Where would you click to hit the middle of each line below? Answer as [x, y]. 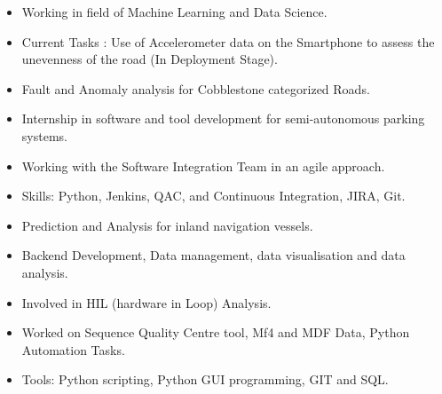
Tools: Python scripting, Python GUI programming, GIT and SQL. [205, 379]
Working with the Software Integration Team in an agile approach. [203, 165]
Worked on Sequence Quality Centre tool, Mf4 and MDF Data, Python [216, 332]
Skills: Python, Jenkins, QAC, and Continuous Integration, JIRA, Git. [213, 196]
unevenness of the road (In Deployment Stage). [150, 59]
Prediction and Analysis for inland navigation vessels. [167, 225]
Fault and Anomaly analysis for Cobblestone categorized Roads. [196, 88]
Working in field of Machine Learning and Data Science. [174, 12]
